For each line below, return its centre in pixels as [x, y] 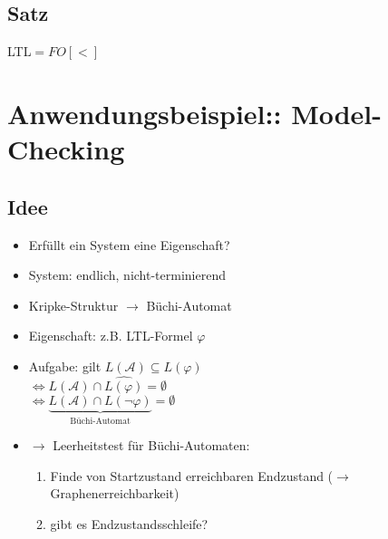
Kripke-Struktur [73, 305]
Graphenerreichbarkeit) [115, 493]
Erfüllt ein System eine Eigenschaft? [129, 244]
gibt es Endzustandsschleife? [129, 523]
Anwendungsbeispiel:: [145, 113]
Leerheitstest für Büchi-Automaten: [151, 445]
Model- [337, 113]
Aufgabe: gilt [65, 366]
